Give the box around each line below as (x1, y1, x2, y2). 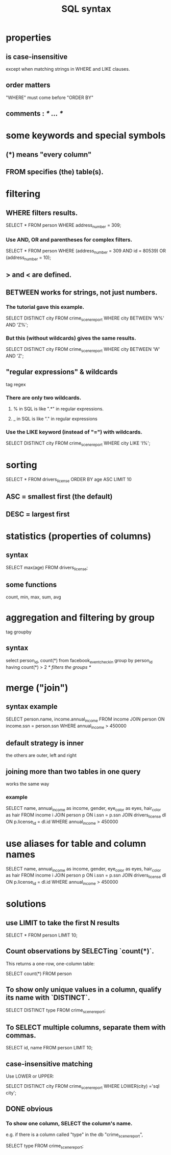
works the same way (6, 781, 50, 787)
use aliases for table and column (6, 838, 146, 849)
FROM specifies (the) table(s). (6, 168, 104, 176)
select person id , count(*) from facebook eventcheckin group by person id (6, 657, 153, 665)
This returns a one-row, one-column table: (6, 960, 95, 967)
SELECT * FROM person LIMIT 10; (6, 932, 78, 938)
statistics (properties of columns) (6, 530, 152, 542)
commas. (6, 1031, 36, 1040)
